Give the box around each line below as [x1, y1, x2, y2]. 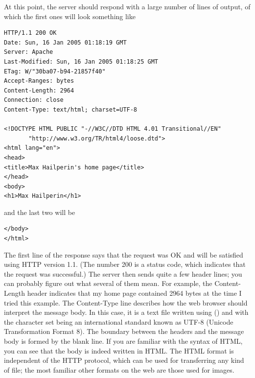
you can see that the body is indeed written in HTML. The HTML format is [4, 345, 234, 355]
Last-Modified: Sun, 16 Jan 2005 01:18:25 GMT [4, 58, 158, 65]
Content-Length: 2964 [4, 87, 74, 94]
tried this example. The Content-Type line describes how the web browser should [4, 297, 248, 307]
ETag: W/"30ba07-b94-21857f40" [4, 68, 106, 75]
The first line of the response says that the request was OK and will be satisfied [4, 249, 243, 260]
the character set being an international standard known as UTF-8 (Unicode [4, 316, 233, 327]
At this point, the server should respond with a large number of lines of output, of [4, 1, 251, 11]
